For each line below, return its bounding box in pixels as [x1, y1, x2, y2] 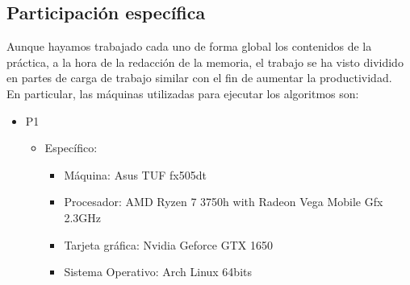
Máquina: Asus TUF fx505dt [64, 166, 207, 183]
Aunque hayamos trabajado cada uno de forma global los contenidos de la [6, 38, 372, 55]
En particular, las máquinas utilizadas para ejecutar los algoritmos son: [6, 85, 359, 101]
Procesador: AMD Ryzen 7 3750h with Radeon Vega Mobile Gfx [64, 193, 383, 210]
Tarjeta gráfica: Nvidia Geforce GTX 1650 [64, 236, 273, 253]
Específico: [44, 139, 98, 156]
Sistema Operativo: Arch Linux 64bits [64, 263, 252, 280]
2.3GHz [64, 209, 101, 225]
